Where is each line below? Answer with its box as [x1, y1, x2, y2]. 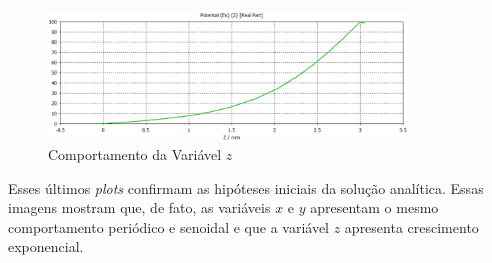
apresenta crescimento [344, 216, 479, 237]
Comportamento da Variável [48, 143, 222, 164]
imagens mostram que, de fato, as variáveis [8, 197, 271, 218]
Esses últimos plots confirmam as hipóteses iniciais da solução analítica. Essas [8, 177, 484, 198]
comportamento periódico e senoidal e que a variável [8, 216, 330, 237]
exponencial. [8, 236, 84, 257]
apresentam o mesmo [310, 197, 439, 218]
